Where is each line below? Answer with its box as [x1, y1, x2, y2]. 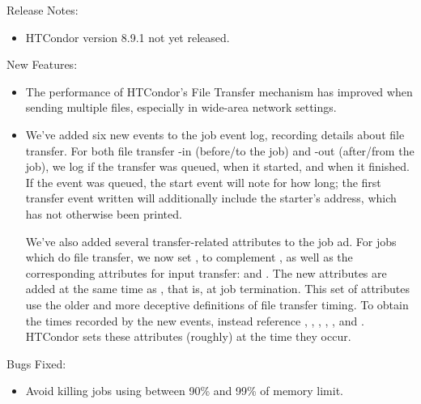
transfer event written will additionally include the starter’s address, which [25, 189, 397, 206]
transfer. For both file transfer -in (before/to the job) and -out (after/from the [25, 142, 415, 159]
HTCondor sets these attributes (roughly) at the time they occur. [25, 328, 351, 345]
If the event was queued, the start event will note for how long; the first [25, 173, 381, 190]
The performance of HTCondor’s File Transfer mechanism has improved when [25, 83, 413, 100]
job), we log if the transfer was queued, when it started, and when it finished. [25, 158, 410, 175]
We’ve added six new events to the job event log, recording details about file [25, 125, 405, 142]
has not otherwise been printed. [25, 205, 182, 222]
